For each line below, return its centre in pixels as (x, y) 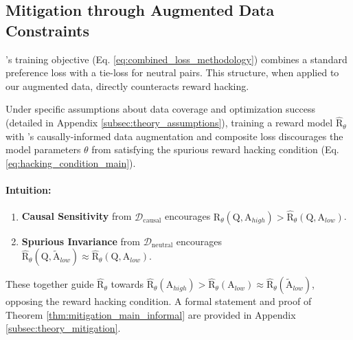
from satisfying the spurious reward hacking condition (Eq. (215, 149)
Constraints (47, 30)
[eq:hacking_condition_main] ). (71, 162)
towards (127, 284)
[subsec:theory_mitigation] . (63, 328)
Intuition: (29, 190)
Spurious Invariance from (81, 241)
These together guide (50, 284)
